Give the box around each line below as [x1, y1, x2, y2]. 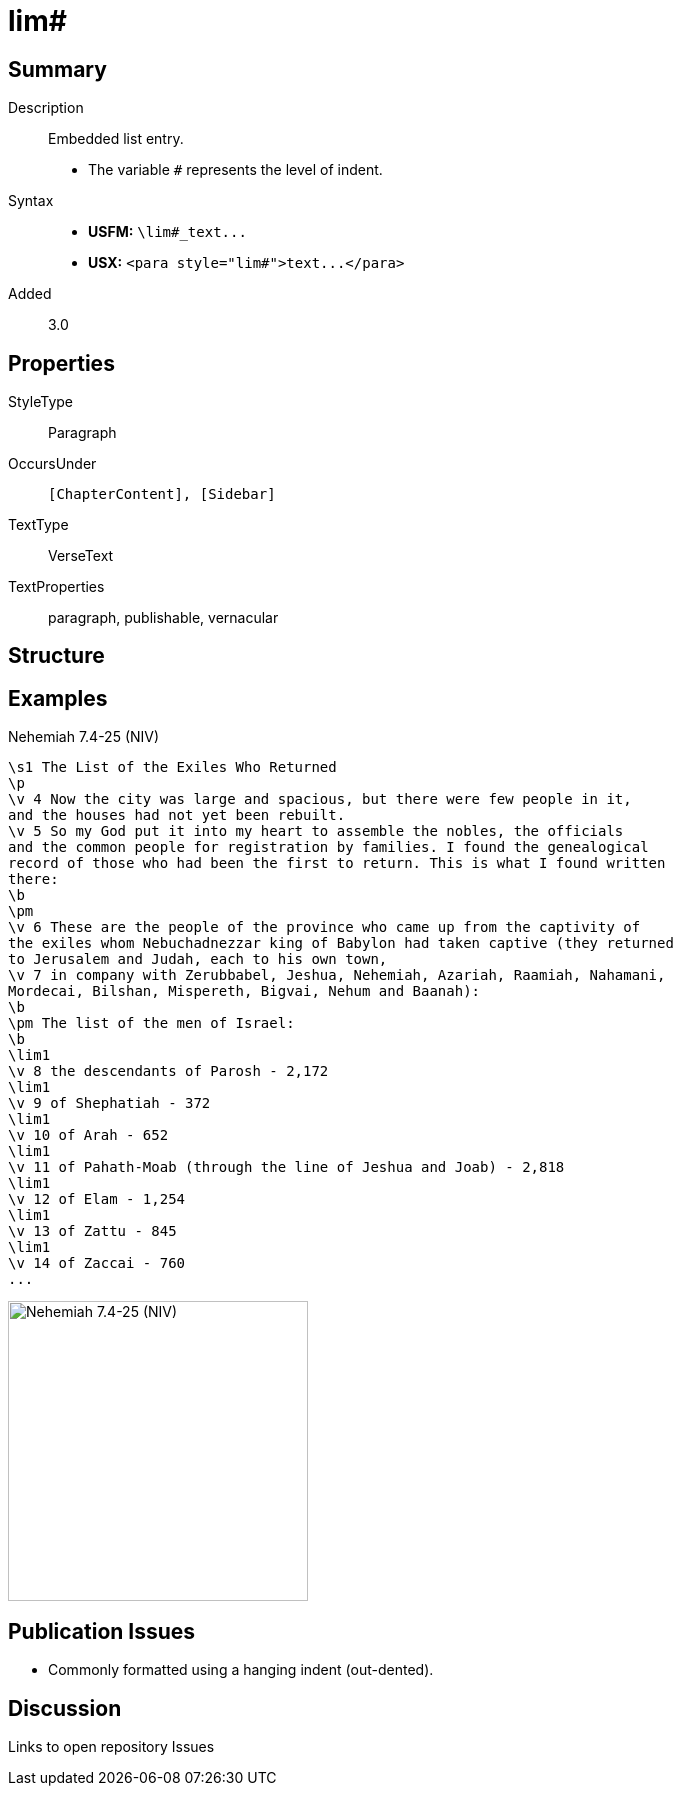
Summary [8, 56, 107, 82]
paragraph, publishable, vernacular [48, 609, 279, 627]
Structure [8, 643, 105, 669]
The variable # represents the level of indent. [88, 161, 383, 179]
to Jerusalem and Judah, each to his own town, [8, 951, 388, 968]
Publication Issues [8, 1618, 196, 1644]
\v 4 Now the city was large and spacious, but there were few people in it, [8, 791, 632, 808]
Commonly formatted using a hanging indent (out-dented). [48, 1661, 434, 1679]
